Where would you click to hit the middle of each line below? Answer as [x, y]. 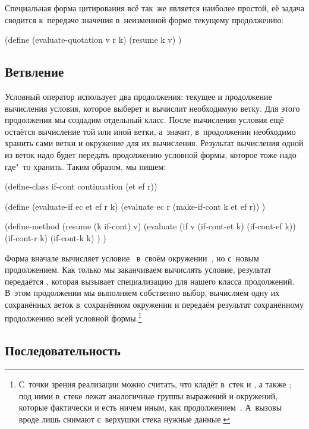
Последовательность [63, 350]
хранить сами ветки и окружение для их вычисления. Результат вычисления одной [154, 143]
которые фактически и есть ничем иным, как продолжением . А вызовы [150, 407]
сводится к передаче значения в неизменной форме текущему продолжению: [144, 19]
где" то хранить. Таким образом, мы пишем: [86, 166]
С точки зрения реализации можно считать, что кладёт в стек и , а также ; [155, 384]
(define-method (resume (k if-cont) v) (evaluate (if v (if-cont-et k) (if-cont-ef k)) [150, 226]
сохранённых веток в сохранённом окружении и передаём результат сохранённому [154, 304]
